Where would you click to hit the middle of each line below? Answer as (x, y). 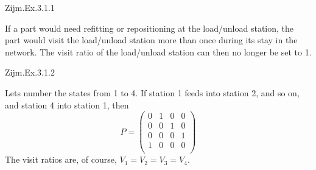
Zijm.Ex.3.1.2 (30, 72)
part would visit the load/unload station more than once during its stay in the (151, 40)
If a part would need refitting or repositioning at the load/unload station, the (149, 28)
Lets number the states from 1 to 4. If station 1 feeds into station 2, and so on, (152, 92)
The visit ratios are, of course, (61, 159)
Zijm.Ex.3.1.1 (30, 7)
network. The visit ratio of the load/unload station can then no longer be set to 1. (158, 51)
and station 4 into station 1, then (67, 104)
